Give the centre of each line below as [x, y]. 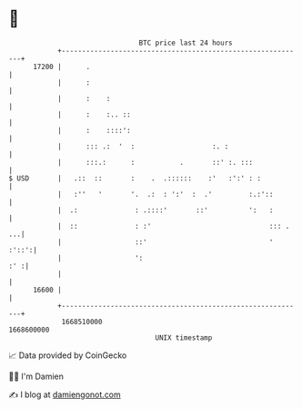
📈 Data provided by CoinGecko [68, 355]
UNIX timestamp [184, 337]
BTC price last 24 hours [186, 43]
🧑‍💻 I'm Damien [36, 376]
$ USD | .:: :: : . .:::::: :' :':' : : [135, 178]
